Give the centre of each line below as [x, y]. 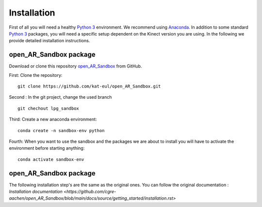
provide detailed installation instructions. [49, 41]
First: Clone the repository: [36, 75]
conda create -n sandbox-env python [61, 130]
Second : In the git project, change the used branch [60, 97]
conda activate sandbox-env [51, 159]
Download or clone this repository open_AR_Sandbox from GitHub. [75, 66]
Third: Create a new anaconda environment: [53, 120]
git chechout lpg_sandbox [49, 108]
